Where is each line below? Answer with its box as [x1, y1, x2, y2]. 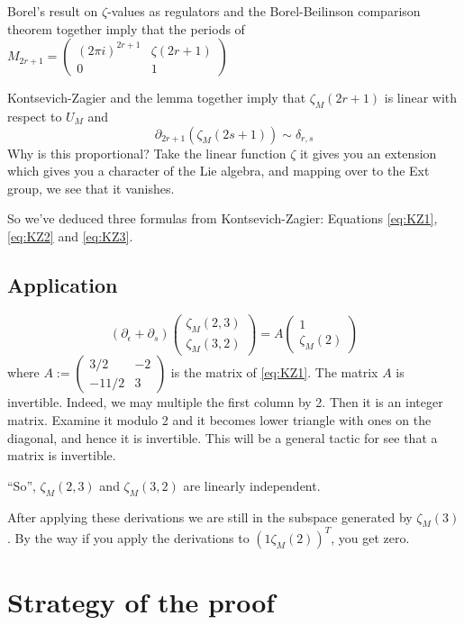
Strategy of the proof [7, 584, 276, 620]
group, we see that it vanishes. [7, 178, 175, 197]
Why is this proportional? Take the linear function [7, 143, 287, 162]
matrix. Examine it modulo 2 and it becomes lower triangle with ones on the [7, 411, 432, 430]
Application [7, 270, 118, 298]
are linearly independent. [183, 476, 321, 494]
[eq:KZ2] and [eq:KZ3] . [7, 226, 133, 245]
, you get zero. [331, 528, 410, 547]
